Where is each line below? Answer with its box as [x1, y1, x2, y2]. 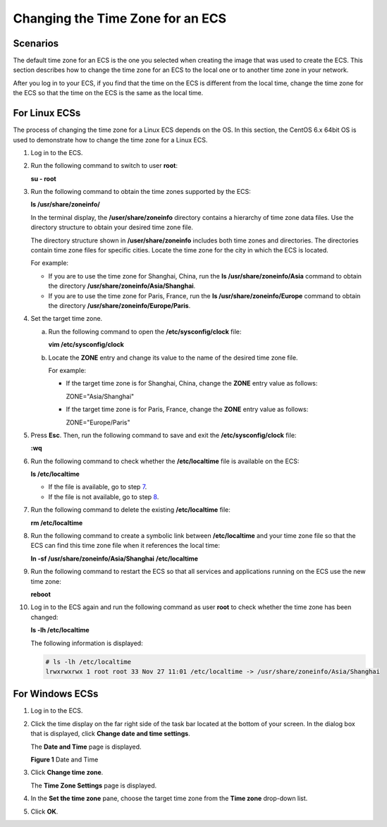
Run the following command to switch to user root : [30, 161, 178, 170]
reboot [30, 589, 51, 599]
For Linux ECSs [13, 107, 81, 119]
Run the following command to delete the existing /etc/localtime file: [30, 506, 231, 514]
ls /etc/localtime [30, 470, 80, 479]
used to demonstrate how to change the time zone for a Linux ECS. [13, 135, 208, 144]
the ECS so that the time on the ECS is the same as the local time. [13, 89, 204, 97]
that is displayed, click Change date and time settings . [30, 730, 190, 738]
